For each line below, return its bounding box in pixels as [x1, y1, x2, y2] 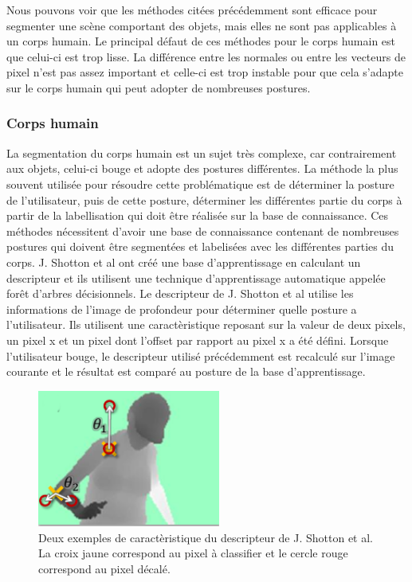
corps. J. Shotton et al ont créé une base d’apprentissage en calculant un [6, 253, 361, 270]
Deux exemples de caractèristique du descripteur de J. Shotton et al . [38, 529, 373, 545]
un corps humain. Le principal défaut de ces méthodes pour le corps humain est [6, 33, 396, 49]
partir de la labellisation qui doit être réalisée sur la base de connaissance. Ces [6, 207, 389, 224]
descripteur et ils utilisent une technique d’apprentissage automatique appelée [6, 269, 386, 286]
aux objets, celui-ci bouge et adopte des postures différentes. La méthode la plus [6, 160, 398, 177]
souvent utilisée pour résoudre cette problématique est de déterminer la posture [6, 175, 394, 192]
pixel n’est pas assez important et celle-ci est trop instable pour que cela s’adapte [6, 64, 403, 80]
